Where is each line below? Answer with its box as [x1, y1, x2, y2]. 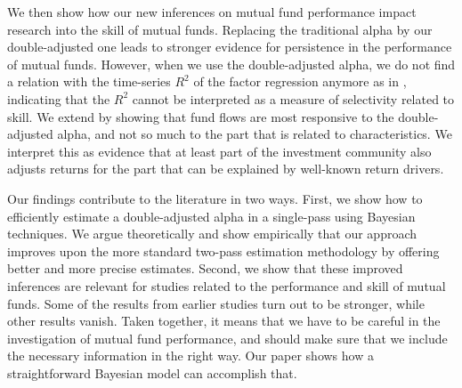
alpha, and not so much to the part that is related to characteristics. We [57, 125, 452, 143]
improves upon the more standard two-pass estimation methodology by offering [7, 241, 440, 260]
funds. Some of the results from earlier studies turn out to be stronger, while [7, 294, 425, 312]
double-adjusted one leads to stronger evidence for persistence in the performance [7, 37, 452, 56]
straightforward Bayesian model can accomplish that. [7, 363, 297, 382]
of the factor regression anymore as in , [193, 72, 407, 91]
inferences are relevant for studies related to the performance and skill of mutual [7, 276, 446, 295]
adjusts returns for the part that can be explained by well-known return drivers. [7, 159, 444, 178]
